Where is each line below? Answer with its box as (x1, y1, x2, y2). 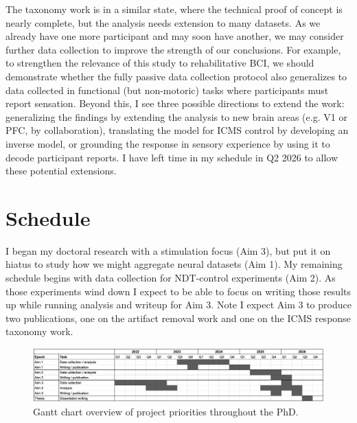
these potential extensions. (5, 163, 117, 178)
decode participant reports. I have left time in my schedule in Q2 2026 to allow (5, 150, 338, 164)
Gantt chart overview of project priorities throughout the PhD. (33, 404, 299, 418)
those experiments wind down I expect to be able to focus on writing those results (5, 284, 351, 298)
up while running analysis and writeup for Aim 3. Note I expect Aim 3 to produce (5, 297, 352, 312)
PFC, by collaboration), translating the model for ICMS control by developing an (5, 123, 349, 137)
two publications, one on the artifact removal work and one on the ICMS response (5, 310, 351, 325)
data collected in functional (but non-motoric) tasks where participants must (5, 82, 329, 97)
